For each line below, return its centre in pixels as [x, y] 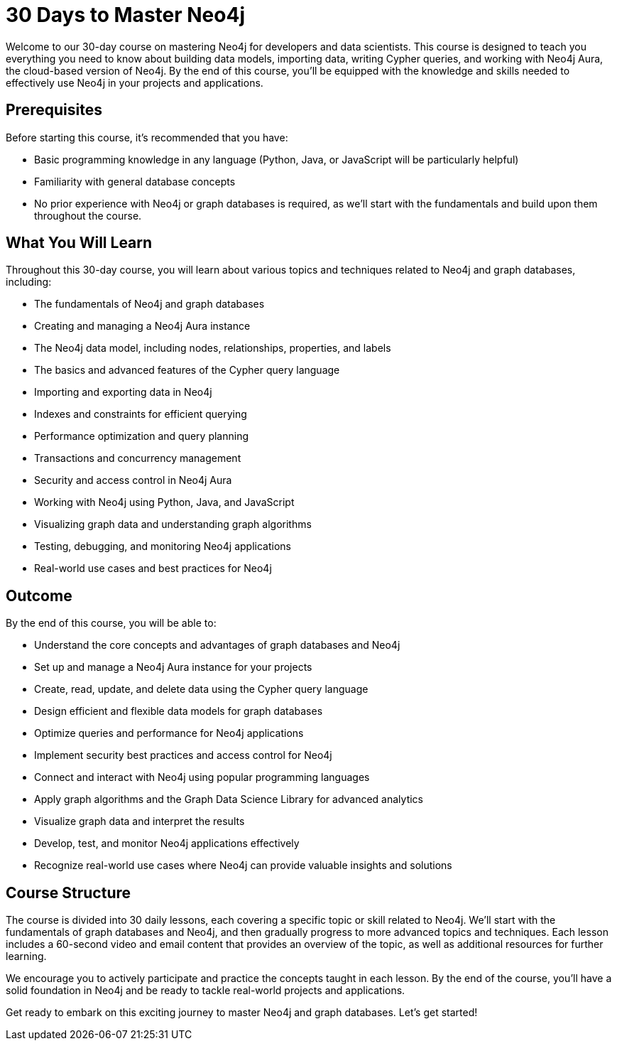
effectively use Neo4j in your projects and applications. [135, 82]
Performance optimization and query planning [141, 436]
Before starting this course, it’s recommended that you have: [147, 137]
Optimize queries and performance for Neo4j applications [169, 733]
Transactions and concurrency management [138, 458]
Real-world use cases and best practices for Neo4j [153, 568]
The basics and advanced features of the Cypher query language [187, 370]
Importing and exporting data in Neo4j [123, 392]
